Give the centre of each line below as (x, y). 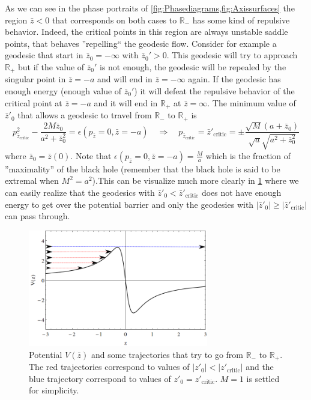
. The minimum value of (252, 102)
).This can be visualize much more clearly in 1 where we (195, 180)
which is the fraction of (248, 155)
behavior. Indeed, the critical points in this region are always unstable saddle (146, 32)
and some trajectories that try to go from (167, 354)
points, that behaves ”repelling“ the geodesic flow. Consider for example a (141, 43)
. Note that (91, 155)
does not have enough (241, 192)
